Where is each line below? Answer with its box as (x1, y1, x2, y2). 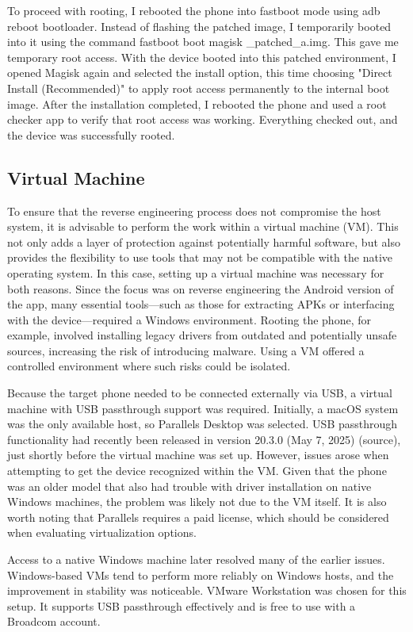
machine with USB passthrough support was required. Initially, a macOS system (7, 400, 399, 416)
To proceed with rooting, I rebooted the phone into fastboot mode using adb (7, 2, 380, 18)
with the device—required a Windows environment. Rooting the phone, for (7, 311, 371, 327)
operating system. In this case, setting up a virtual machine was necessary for (7, 264, 384, 281)
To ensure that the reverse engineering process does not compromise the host (7, 202, 381, 219)
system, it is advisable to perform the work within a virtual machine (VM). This (7, 218, 399, 235)
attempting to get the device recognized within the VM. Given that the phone (7, 462, 387, 479)
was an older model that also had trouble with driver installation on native (7, 477, 372, 494)
